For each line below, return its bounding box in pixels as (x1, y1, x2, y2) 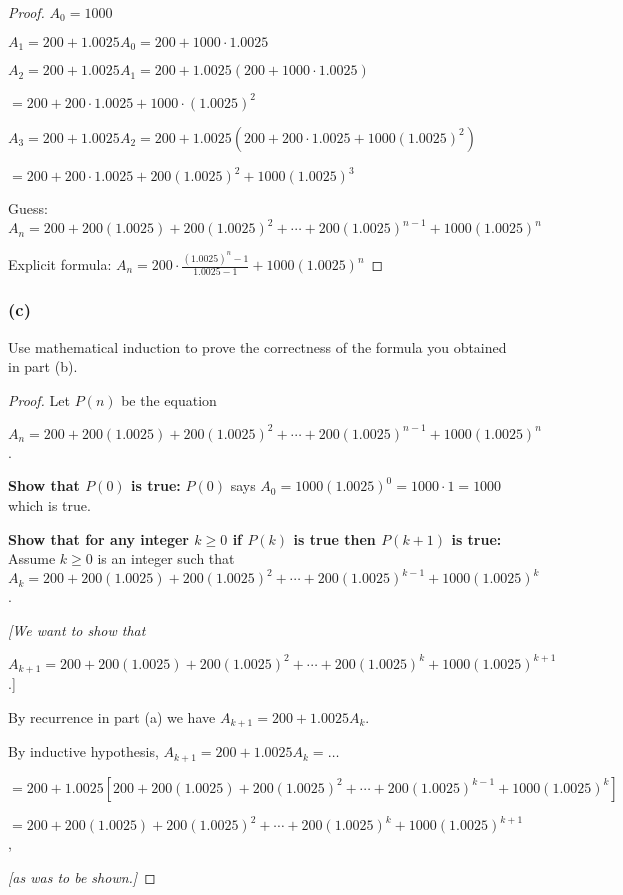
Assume (8, 548, 56, 569)
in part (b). (8, 356, 78, 377)
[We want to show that (8, 619, 146, 640)
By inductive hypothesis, (8, 741, 159, 762)
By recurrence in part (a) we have (8, 707, 216, 728)
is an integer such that (97, 548, 235, 569)
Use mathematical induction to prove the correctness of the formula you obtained (8, 336, 507, 357)
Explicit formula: (8, 254, 112, 275)
